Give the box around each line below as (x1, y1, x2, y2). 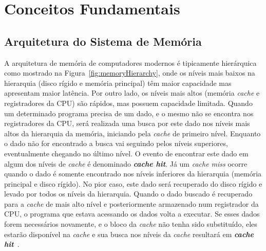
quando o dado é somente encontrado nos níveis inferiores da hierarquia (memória (4, 168, 262, 179)
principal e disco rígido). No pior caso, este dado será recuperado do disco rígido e (4, 178, 262, 189)
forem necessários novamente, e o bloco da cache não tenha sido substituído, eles (4, 219, 257, 229)
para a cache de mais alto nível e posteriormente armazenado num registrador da (4, 198, 259, 209)
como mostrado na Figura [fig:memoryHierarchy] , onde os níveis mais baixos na (4, 67, 255, 78)
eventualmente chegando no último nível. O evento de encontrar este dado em (4, 148, 249, 158)
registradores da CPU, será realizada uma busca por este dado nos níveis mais (4, 118, 250, 129)
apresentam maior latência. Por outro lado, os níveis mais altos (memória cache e (4, 87, 260, 98)
